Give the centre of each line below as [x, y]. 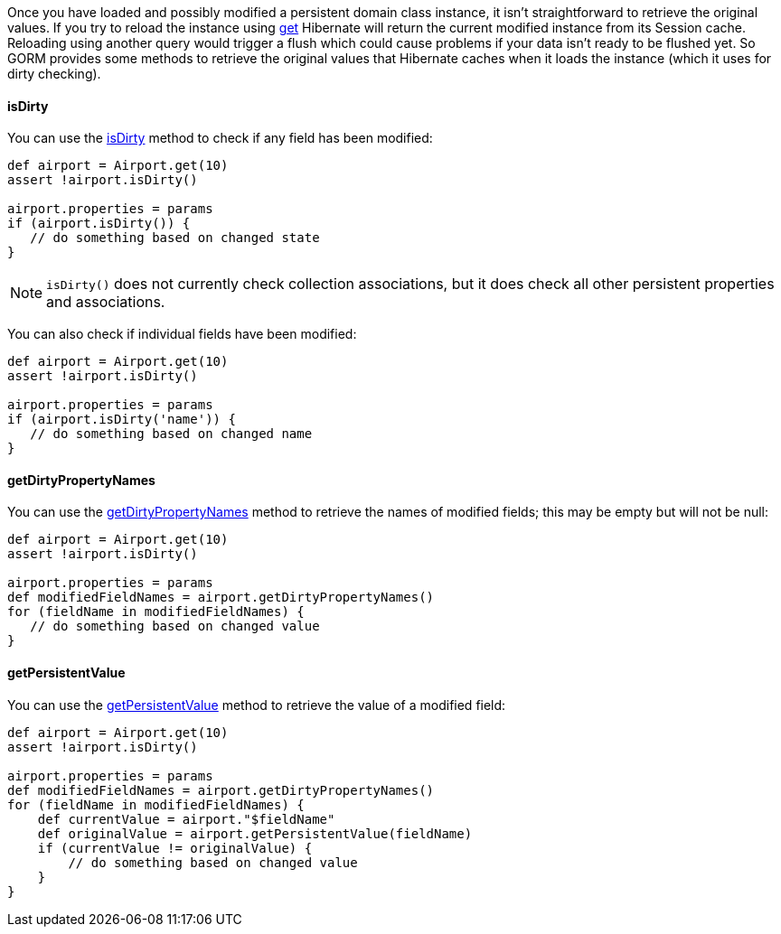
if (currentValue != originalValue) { [175, 848]
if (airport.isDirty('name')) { [122, 420]
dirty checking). [54, 74]
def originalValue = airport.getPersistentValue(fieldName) [255, 833]
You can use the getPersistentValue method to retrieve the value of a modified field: [257, 705]
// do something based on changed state [175, 238]
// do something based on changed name [171, 434]
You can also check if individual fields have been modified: [182, 334]
